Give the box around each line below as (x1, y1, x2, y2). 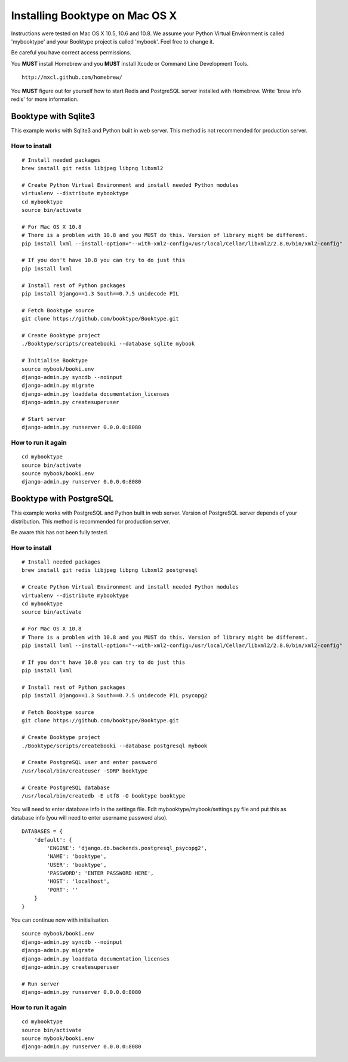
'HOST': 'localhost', (47, 878, 110, 885)
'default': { (33, 836, 72, 843)
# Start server (21, 415, 66, 422)
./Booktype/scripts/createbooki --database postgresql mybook (21, 742, 208, 749)
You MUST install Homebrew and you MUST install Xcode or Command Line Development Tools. (11, 60, 249, 67)
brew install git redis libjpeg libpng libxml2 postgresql (21, 567, 198, 574)
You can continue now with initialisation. (11, 916, 110, 924)
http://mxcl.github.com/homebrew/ (21, 74, 122, 81)
